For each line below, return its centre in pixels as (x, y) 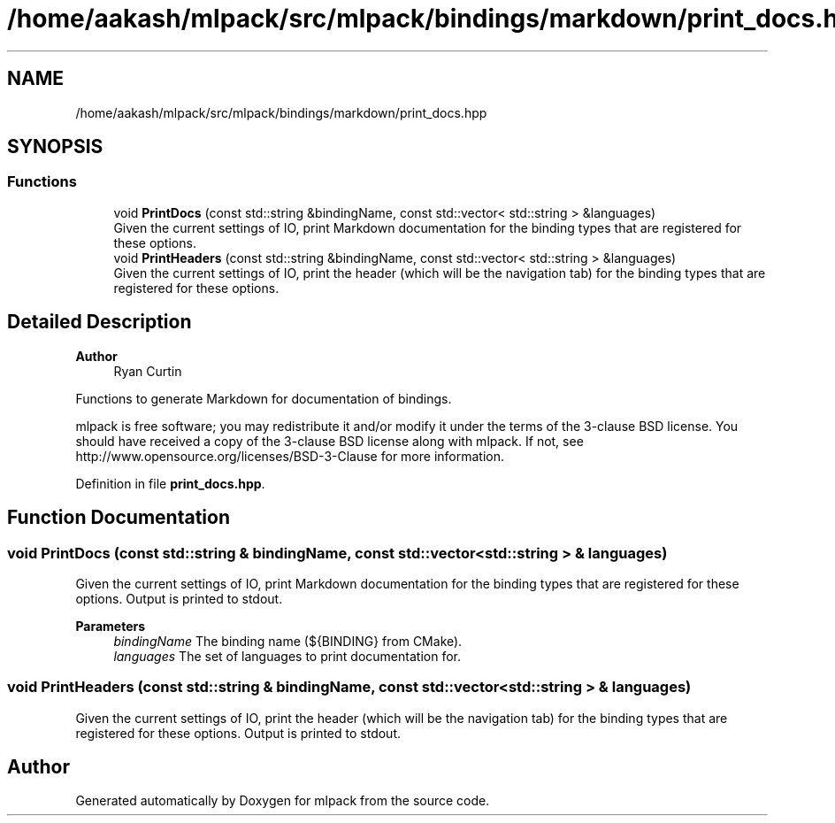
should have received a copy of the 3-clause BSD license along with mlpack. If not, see (329, 441)
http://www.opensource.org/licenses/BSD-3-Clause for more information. (290, 456)
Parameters (111, 626)
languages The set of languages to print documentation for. (287, 656)
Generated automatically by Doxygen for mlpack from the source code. (283, 801)
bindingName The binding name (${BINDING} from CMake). (288, 641)
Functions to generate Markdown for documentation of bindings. (264, 398)
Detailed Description (100, 322)
